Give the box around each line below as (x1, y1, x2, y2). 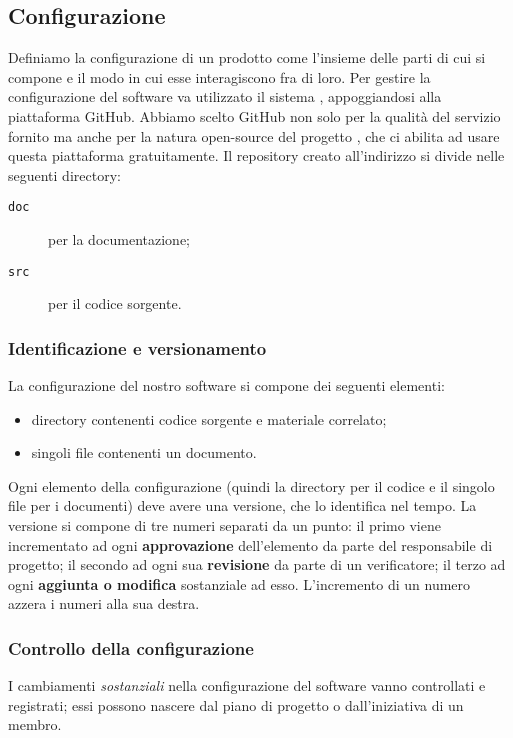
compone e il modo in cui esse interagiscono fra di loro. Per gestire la (8, 66, 431, 87)
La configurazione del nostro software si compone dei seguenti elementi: (8, 375, 445, 396)
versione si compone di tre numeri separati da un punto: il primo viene (8, 515, 441, 536)
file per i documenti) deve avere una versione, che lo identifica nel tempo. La (8, 495, 477, 516)
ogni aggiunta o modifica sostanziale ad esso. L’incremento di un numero (8, 573, 471, 594)
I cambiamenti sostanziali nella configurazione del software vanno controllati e (8, 675, 486, 696)
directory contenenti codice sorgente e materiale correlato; (31, 408, 387, 429)
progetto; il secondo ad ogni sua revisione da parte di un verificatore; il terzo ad (8, 554, 506, 575)
